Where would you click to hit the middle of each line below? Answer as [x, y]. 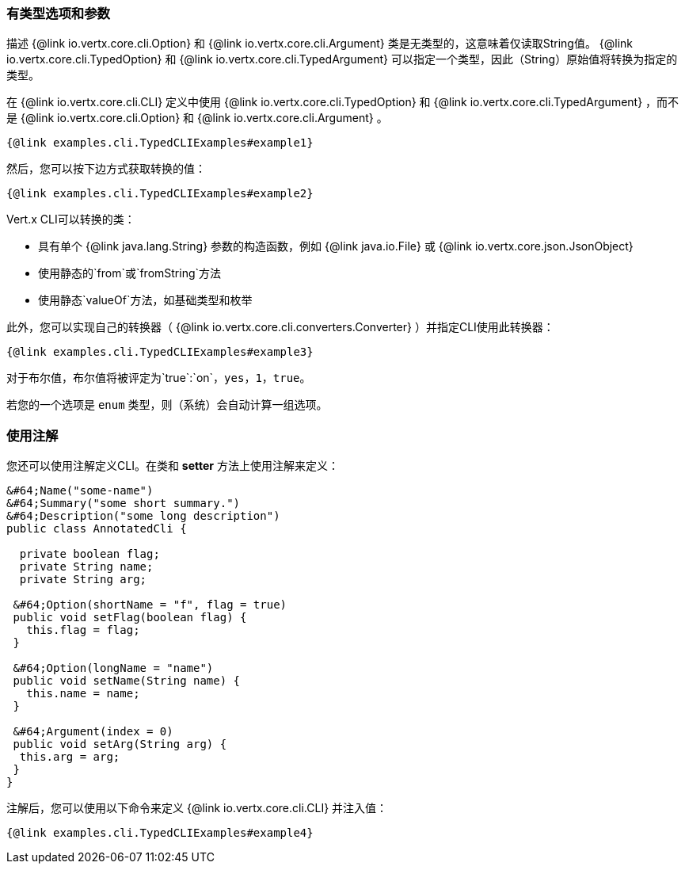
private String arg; [83, 580]
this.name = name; [83, 694]
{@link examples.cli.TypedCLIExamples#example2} [160, 194]
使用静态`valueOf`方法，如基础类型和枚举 [145, 300]
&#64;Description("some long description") [143, 516]
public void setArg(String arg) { [120, 744]
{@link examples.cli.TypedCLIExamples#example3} [160, 352]
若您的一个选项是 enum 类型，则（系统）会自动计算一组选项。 [167, 405]
